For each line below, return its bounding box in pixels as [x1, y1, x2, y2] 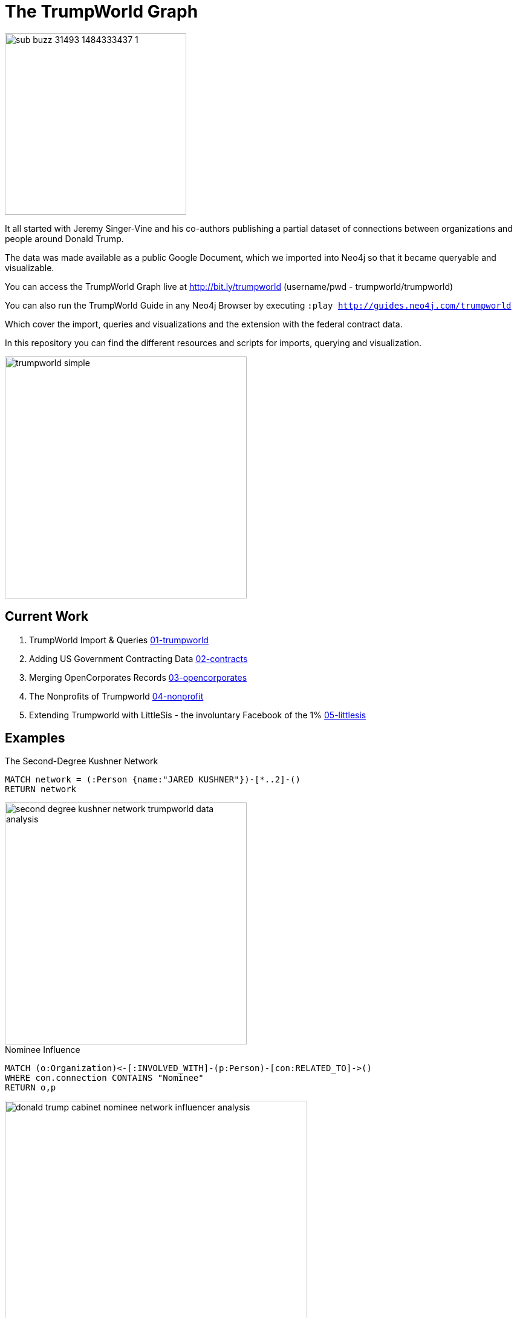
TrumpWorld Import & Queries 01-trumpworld [29, 634, 209, 645]
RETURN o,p [5, 1083, 56, 1093]
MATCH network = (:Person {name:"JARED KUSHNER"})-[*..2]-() [5, 775, 301, 785]
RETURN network [5, 784, 77, 795]
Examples [5, 730, 65, 746]
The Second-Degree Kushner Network [5, 756, 158, 767]
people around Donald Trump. [5, 233, 124, 244]
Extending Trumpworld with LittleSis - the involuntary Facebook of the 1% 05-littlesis [29, 709, 366, 720]
